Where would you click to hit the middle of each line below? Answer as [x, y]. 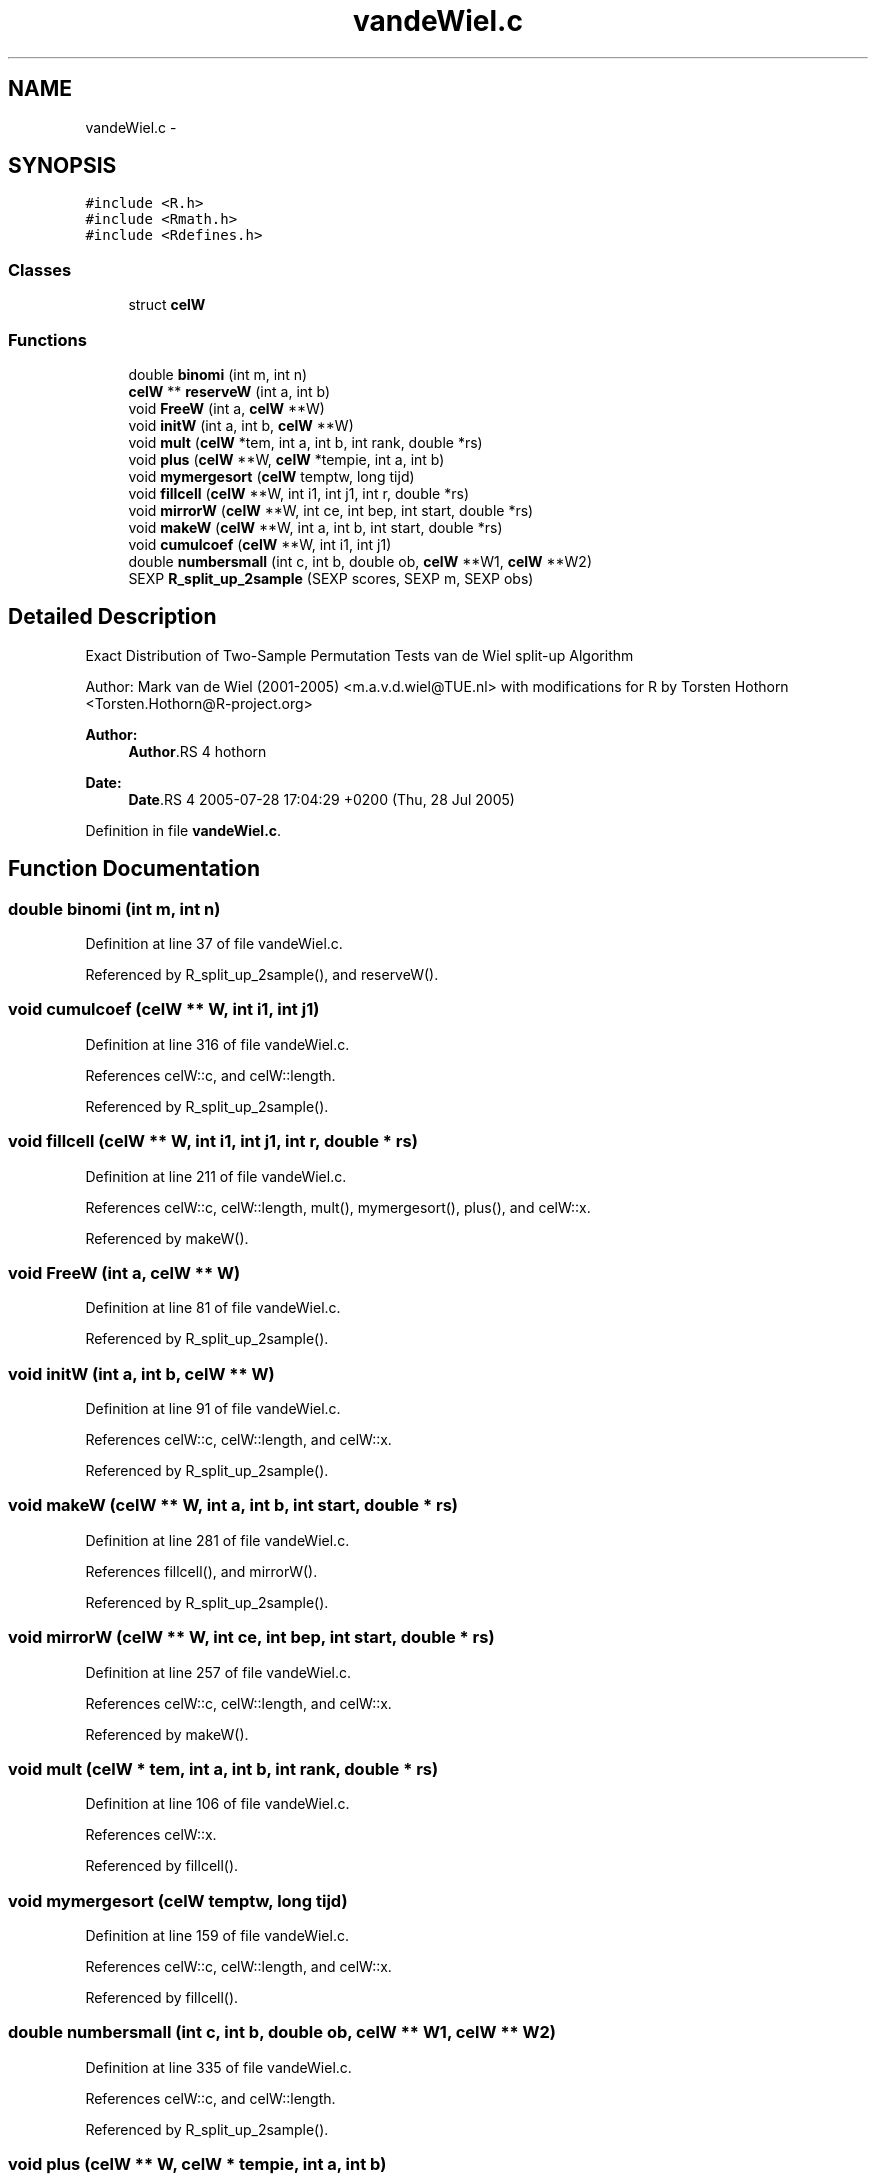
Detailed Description [112, 617]
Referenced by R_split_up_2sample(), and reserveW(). [262, 974]
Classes [40, 269]
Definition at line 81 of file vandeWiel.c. [213, 1308]
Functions [47, 339]
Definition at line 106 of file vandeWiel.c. [217, 1804]
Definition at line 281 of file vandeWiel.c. [217, 1540]
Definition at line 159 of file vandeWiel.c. [217, 1935]
